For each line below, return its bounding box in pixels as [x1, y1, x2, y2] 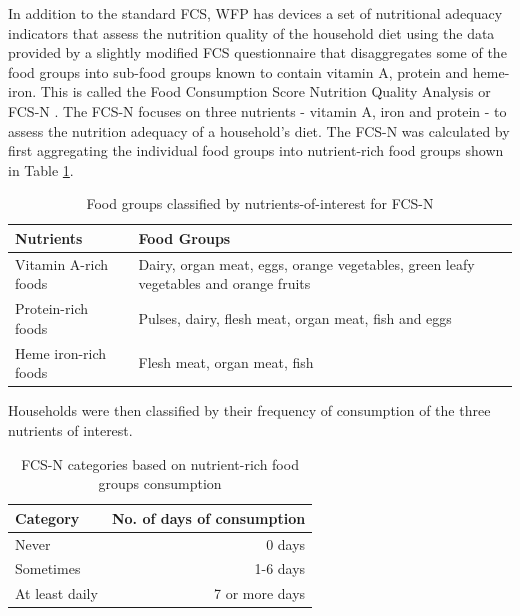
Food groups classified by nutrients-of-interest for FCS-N [86, 193, 434, 214]
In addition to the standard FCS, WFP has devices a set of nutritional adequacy [8, 3, 503, 23]
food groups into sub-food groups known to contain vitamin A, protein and [8, 61, 469, 82]
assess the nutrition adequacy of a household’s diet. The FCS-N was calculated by [8, 120, 510, 141]
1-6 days [254, 558, 306, 579]
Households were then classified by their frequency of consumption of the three [8, 400, 491, 421]
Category [15, 507, 80, 528]
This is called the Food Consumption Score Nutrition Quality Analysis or [40, 81, 491, 102]
